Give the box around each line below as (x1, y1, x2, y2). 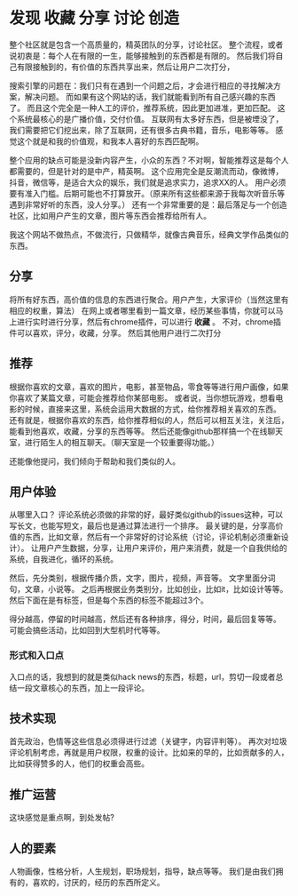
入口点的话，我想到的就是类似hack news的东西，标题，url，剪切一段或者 (9, 671, 276, 682)
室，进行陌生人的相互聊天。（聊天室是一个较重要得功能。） (9, 436, 219, 447)
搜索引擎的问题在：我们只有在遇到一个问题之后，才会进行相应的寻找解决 (9, 80, 273, 91)
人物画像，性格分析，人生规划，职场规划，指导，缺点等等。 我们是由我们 (9, 866, 276, 876)
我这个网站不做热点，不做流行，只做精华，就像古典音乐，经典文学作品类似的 (9, 228, 289, 240)
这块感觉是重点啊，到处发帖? (9, 812, 115, 823)
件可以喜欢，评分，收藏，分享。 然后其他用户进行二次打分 (9, 327, 222, 338)
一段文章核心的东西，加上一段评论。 (16, 682, 149, 693)
